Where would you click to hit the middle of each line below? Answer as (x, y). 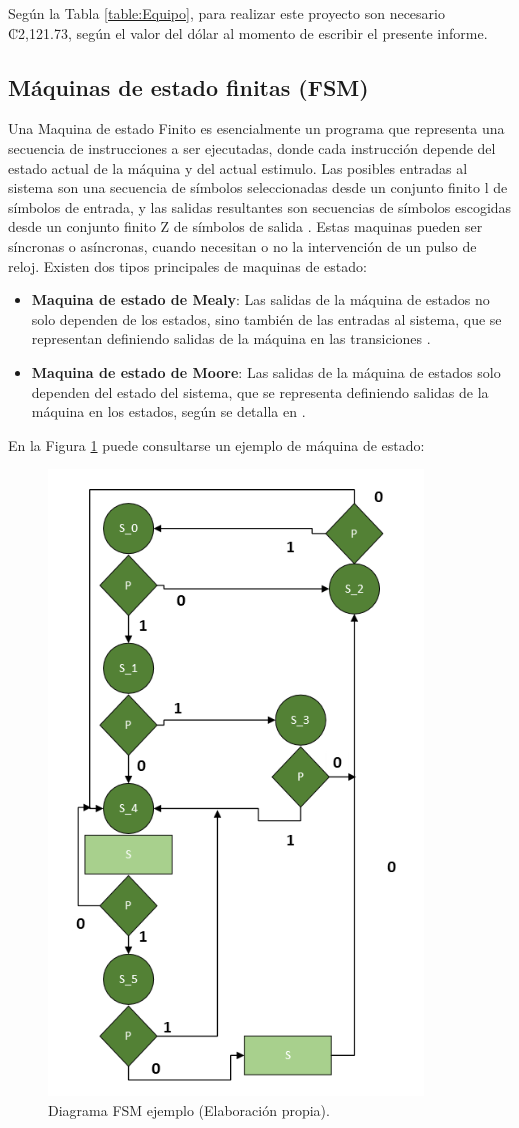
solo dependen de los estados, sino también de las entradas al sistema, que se (266, 318)
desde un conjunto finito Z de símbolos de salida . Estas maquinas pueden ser (245, 226)
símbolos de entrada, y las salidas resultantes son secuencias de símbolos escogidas (260, 206)
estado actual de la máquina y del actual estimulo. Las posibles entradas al (238, 167)
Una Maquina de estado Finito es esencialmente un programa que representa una (256, 128)
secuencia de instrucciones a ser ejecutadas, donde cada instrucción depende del (252, 147)
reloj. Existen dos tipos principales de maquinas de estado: (187, 265)
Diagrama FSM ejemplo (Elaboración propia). (189, 1109)
